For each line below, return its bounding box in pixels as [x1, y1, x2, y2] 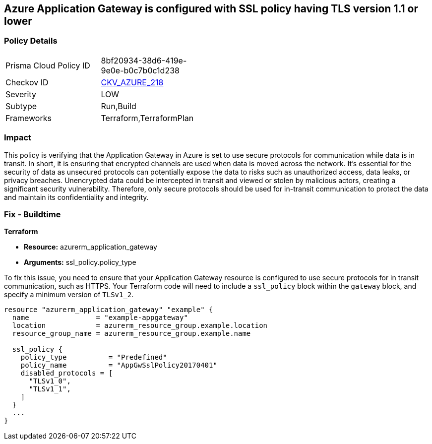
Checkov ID [5, 77, 49, 87]
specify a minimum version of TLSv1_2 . [4, 290, 134, 299]
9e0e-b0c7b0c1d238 [101, 65, 180, 75]
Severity [5, 89, 36, 99]
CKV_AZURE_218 [101, 77, 164, 87]
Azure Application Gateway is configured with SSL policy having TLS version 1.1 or [4, 2, 419, 15]
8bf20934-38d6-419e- [101, 55, 187, 65]
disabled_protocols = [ [20, 369, 113, 378]
